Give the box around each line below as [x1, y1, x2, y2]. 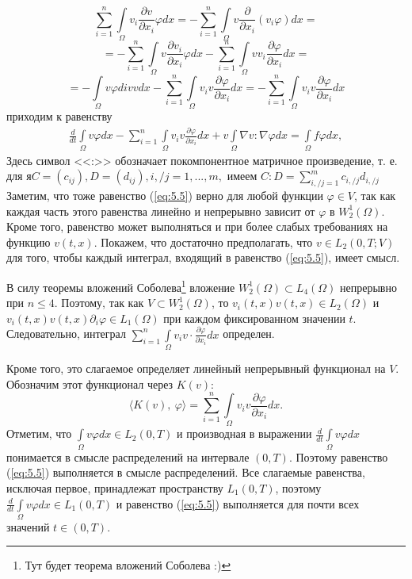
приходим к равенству [6, 108, 113, 125]
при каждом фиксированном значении [163, 309, 345, 326]
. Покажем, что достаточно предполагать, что [93, 233, 313, 250]
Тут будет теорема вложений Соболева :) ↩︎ [25, 557, 231, 573]
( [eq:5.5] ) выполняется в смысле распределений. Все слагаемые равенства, [6, 464, 365, 481]
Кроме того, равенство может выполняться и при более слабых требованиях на [6, 218, 388, 235]
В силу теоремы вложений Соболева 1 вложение [6, 277, 235, 295]
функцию [6, 233, 51, 250]
